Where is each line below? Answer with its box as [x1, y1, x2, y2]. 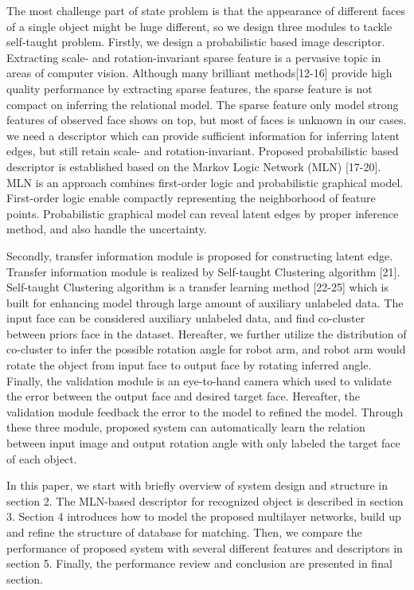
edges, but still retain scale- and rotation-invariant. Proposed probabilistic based [6, 143, 399, 159]
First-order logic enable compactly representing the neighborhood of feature [6, 190, 376, 206]
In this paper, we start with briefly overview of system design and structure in [6, 477, 389, 494]
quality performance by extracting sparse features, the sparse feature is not [6, 80, 373, 96]
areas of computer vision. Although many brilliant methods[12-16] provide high [6, 64, 393, 81]
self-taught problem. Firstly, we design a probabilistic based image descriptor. [6, 33, 385, 50]
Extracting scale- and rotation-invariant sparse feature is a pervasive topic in [6, 49, 381, 65]
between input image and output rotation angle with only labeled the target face [6, 435, 400, 451]
